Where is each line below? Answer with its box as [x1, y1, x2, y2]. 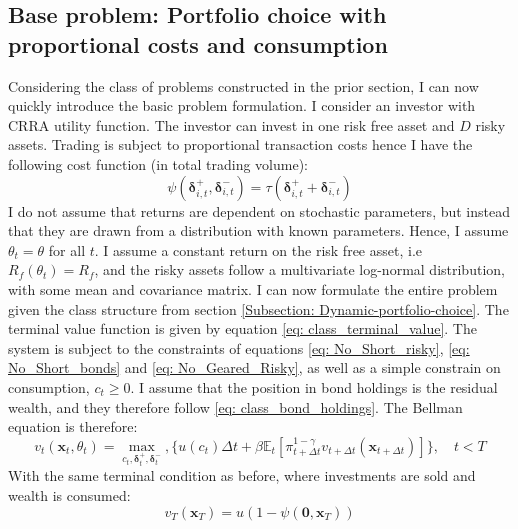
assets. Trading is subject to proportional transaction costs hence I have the [8, 134, 473, 155]
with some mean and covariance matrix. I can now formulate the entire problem [8, 278, 498, 299]
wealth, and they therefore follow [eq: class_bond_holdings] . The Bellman [8, 396, 463, 417]
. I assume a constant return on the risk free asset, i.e [94, 239, 422, 260]
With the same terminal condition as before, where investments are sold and [8, 465, 476, 486]
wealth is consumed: [8, 485, 131, 506]
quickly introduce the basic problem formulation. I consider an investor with [8, 95, 476, 116]
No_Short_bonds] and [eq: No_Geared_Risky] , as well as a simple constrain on [8, 357, 501, 378]
